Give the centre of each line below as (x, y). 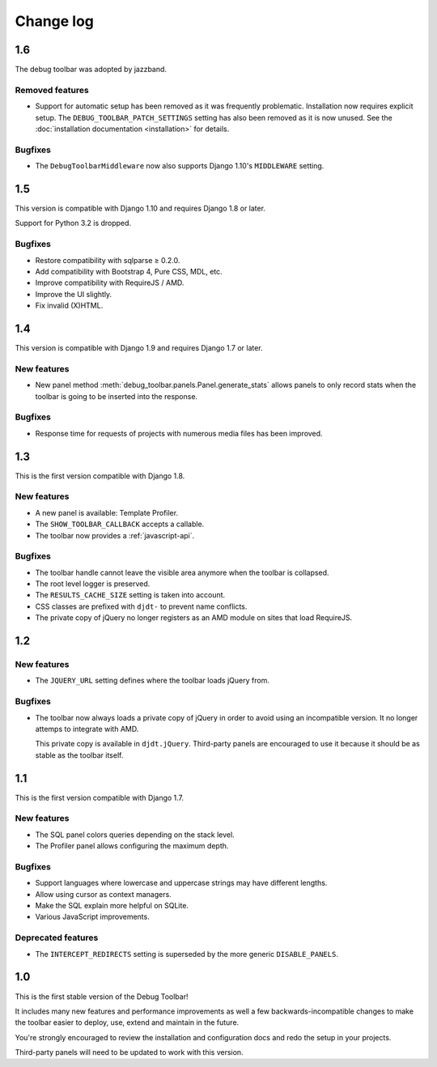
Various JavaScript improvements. (92, 917)
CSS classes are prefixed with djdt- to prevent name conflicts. (141, 606)
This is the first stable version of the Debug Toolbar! (102, 997)
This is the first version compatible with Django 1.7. (100, 797)
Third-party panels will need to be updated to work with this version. (129, 1052)
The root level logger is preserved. (93, 584)
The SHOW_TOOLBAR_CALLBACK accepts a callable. (120, 524)
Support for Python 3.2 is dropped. (73, 223)
